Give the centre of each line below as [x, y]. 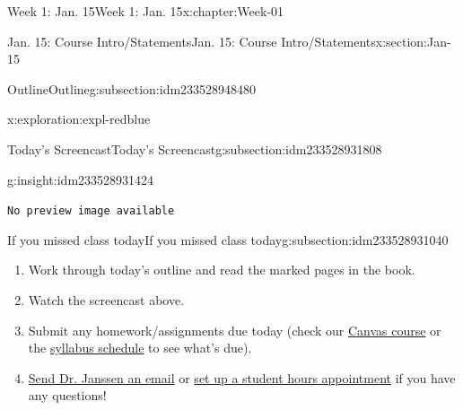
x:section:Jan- [413, 41]
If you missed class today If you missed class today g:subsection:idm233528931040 [228, 239]
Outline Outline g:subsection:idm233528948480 [132, 88]
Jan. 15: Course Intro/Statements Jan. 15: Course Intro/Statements [192, 41]
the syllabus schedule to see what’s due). [140, 348]
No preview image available [91, 211]
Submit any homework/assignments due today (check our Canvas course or [235, 330]
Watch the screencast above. [106, 300]
